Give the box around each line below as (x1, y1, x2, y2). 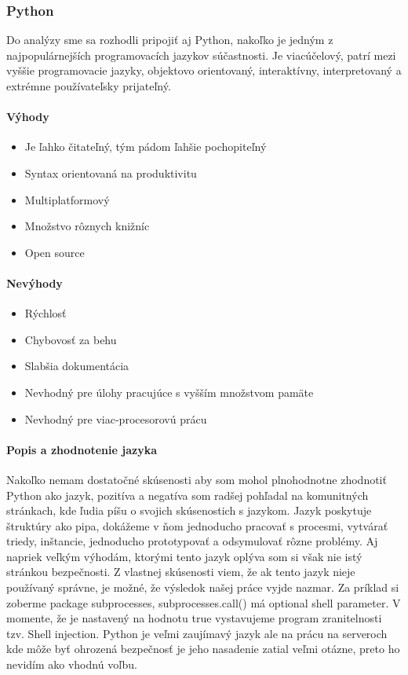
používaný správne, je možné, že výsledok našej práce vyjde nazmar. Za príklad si (6, 579, 399, 596)
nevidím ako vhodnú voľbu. (6, 656, 137, 673)
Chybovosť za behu (24, 331, 117, 347)
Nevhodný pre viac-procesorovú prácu (24, 410, 207, 427)
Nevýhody (6, 274, 63, 291)
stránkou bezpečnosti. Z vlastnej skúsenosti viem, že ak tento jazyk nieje (6, 563, 355, 580)
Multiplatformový (24, 191, 110, 207)
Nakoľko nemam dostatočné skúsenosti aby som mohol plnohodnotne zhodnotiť (6, 471, 387, 487)
